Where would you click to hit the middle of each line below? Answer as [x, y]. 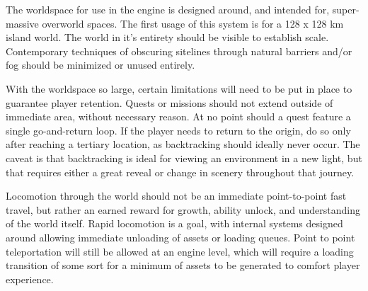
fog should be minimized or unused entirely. [100, 65]
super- [346, 9]
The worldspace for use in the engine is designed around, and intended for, [168, 9]
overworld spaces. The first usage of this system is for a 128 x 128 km [193, 23]
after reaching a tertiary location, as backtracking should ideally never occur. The [183, 144]
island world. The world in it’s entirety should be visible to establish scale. [167, 37]
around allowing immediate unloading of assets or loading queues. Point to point [180, 237]
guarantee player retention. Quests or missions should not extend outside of [169, 102]
